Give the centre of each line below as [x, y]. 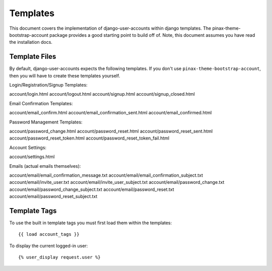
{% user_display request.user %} [59, 257]
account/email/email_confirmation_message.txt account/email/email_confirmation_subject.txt [106, 175]
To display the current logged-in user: [49, 246]
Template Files [33, 57]
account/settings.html [32, 157]
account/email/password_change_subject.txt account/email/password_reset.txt [92, 189]
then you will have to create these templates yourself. [65, 76]
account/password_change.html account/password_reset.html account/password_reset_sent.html [111, 131]
